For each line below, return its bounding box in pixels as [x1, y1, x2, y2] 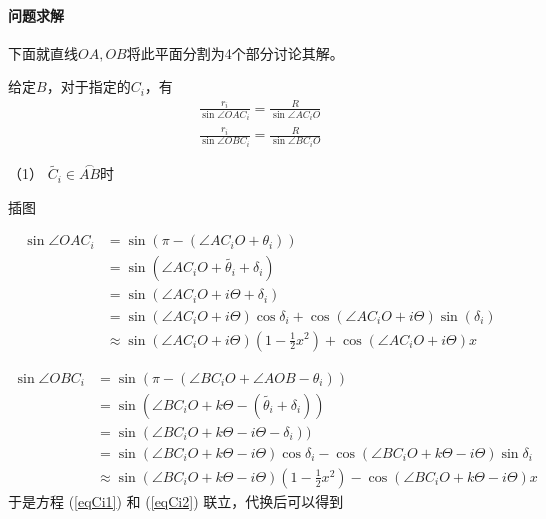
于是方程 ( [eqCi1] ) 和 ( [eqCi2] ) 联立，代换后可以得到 [8, 490, 344, 511]
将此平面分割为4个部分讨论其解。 [126, 42, 344, 63]
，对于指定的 [46, 76, 131, 97]
